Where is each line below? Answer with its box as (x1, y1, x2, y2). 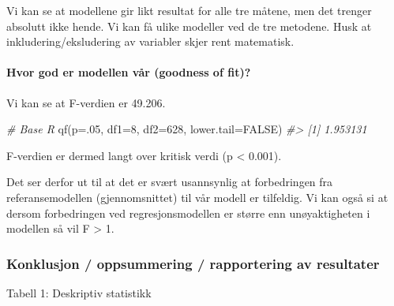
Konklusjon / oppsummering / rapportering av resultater (6, 253, 380, 273)
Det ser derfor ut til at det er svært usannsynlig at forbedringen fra (6, 174, 333, 190)
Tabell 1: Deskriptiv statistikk (6, 284, 152, 300)
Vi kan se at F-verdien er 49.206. (6, 94, 166, 110)
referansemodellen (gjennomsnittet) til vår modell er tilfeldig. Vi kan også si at (6, 188, 388, 205)
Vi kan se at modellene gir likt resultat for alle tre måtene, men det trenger (6, 2, 372, 18)
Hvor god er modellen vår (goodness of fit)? (6, 64, 251, 80)
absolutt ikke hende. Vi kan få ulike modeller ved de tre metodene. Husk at (6, 17, 372, 34)
